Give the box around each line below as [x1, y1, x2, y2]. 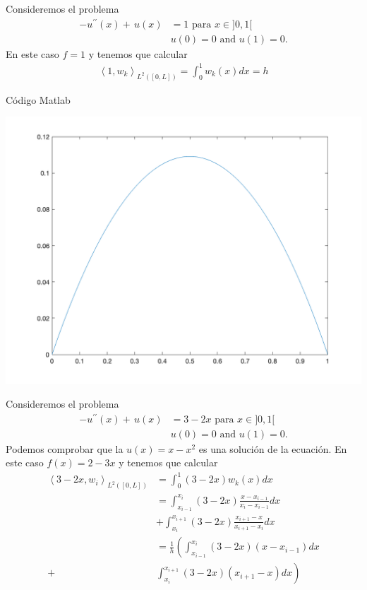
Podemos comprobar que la [6, 441, 124, 456]
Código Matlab [6, 92, 71, 107]
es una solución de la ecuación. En [198, 441, 347, 456]
